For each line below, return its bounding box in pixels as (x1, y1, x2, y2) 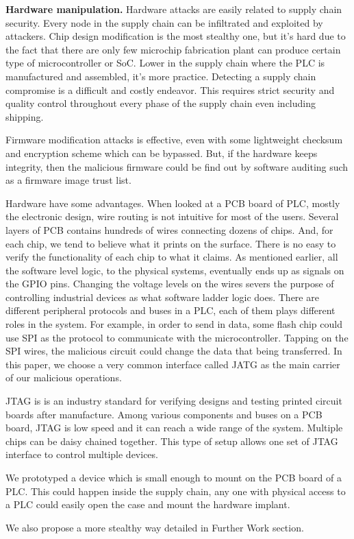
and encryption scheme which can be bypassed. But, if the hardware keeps (5, 145, 318, 160)
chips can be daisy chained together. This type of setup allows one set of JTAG (5, 433, 338, 448)
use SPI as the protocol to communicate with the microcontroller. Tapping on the (5, 330, 349, 344)
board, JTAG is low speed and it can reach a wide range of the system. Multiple (5, 420, 343, 435)
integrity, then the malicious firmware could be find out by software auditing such (5, 159, 349, 173)
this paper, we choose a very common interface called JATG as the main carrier (5, 357, 340, 371)
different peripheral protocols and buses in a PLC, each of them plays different (5, 303, 336, 318)
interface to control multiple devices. (5, 447, 158, 462)
